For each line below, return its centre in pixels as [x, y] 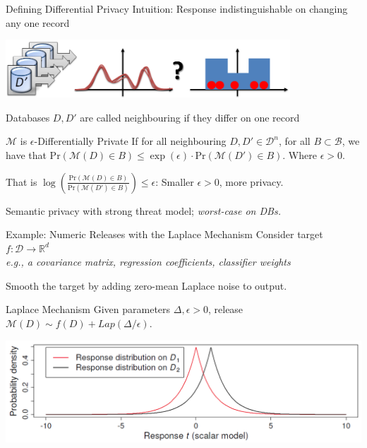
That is [22, 181]
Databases [28, 117]
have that [26, 154]
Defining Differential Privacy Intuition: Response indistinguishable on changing [177, 8]
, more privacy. [251, 181]
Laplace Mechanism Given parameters [88, 309]
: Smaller [175, 181]
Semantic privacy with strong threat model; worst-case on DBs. [143, 210]
